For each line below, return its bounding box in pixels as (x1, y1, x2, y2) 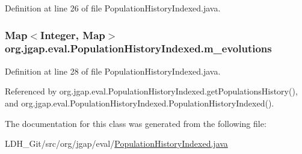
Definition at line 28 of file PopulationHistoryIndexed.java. (5, 64, 221, 77)
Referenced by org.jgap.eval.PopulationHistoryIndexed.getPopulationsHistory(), (5, 85, 298, 97)
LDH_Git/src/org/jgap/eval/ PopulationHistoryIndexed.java (5, 137, 228, 150)
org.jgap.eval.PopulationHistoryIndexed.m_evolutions (5, 41, 272, 56)
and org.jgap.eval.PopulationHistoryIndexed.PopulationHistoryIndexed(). (5, 96, 274, 109)
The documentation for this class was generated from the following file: (5, 117, 267, 129)
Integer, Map (40, 27, 105, 42)
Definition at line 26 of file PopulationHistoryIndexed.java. (5, 2, 221, 14)
